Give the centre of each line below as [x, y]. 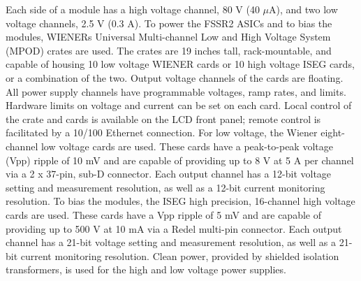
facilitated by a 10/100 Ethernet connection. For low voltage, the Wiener [162, 132]
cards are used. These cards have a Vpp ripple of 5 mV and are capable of [163, 214]
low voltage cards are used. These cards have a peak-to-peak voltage [187, 146]
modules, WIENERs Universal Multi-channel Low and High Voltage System [168, 37]
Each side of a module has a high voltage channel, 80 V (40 [133, 9]
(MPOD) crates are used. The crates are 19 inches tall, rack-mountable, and [169, 50]
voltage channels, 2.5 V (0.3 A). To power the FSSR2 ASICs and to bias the [169, 23]
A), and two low [303, 9]
